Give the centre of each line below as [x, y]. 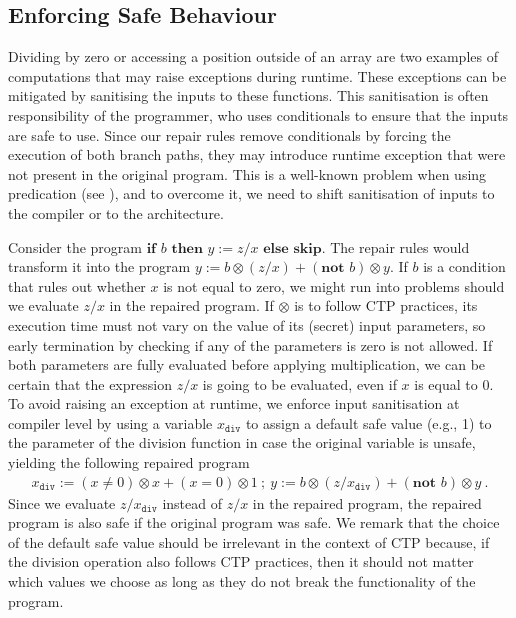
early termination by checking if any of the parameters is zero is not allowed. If [250, 344]
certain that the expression [90, 383]
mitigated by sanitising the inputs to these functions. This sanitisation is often [248, 95]
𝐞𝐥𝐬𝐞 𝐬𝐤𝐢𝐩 [292, 248]
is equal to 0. [454, 383]
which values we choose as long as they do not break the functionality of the [242, 581]
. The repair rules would [395, 246]
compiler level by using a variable [110, 422]
